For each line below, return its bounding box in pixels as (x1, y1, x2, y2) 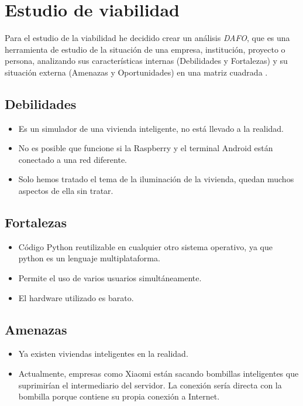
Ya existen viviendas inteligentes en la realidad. (18, 347, 188, 360)
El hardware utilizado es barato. (18, 291, 134, 303)
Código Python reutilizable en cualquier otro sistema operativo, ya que (18, 240, 273, 253)
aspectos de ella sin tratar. (18, 185, 113, 197)
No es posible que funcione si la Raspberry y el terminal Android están (18, 142, 273, 154)
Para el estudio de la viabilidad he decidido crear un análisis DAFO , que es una (5, 32, 290, 44)
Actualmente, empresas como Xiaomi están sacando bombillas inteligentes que (18, 367, 299, 380)
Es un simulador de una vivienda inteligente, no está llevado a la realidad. (18, 122, 284, 134)
